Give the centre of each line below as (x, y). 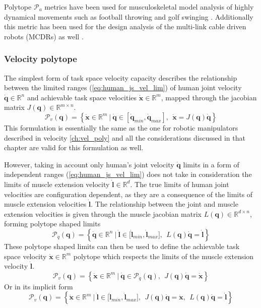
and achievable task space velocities (82, 97)
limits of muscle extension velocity (57, 184)
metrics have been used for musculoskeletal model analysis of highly (149, 7)
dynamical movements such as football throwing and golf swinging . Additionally (129, 16)
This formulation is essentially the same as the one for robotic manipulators (121, 127)
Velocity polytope (41, 59)
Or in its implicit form (39, 286)
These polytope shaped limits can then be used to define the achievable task (122, 246)
